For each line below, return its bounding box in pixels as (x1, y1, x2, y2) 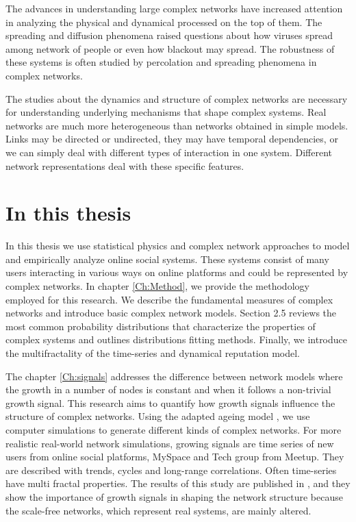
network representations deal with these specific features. (5, 158, 244, 173)
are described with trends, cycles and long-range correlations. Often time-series (5, 462, 337, 477)
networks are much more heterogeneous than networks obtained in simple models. (5, 118, 348, 132)
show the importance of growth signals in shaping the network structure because (5, 489, 343, 504)
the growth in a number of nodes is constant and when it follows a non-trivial (5, 382, 331, 397)
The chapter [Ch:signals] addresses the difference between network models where (5, 369, 343, 383)
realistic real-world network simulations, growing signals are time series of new (5, 436, 334, 450)
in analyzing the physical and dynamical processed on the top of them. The (5, 14, 322, 29)
